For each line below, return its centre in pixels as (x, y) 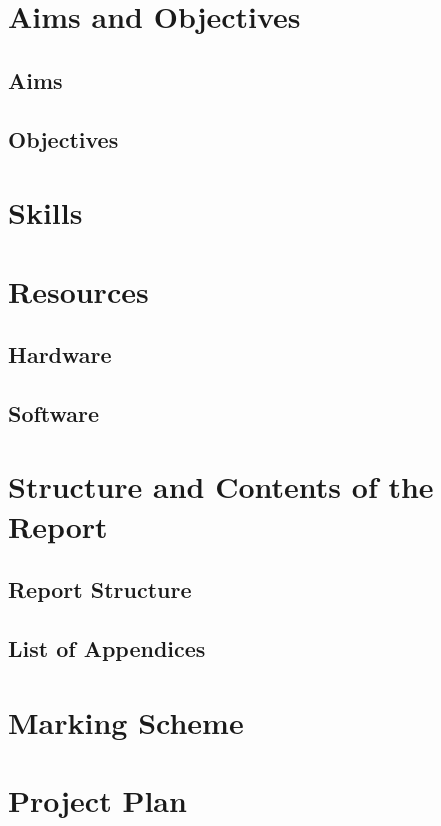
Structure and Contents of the (221, 486)
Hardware (60, 354)
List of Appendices (107, 647)
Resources (78, 290)
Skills (45, 212)
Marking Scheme (126, 721)
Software (54, 412)
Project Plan (97, 799)
